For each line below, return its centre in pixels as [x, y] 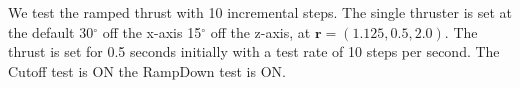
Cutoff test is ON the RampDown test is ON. [147, 70]
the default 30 [51, 31]
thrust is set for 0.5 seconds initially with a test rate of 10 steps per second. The [254, 51]
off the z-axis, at [260, 31]
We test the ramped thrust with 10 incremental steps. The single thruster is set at [260, 12]
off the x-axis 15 [152, 31]
